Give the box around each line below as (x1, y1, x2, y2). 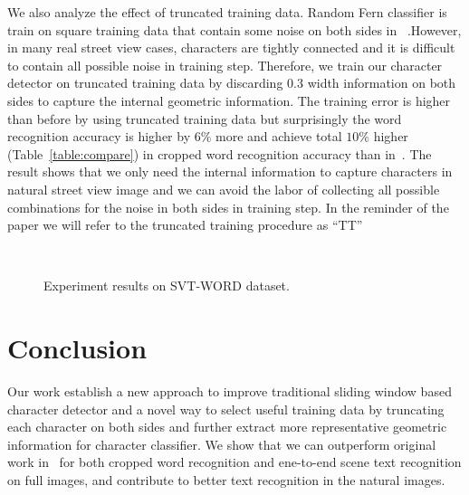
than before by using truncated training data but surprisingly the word (7, 109, 402, 128)
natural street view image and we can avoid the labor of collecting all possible (7, 179, 440, 198)
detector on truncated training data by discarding (7, 73, 283, 92)
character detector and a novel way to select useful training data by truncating (7, 399, 445, 418)
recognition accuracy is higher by (7, 127, 191, 146)
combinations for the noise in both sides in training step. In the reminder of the (7, 197, 449, 216)
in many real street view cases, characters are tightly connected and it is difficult (7, 38, 455, 57)
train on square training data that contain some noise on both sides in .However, (7, 20, 462, 39)
